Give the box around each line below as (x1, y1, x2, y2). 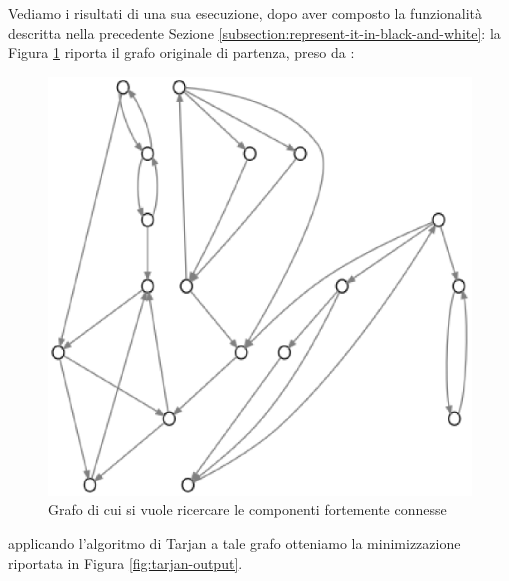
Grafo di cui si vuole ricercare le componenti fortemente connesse (48, 499, 447, 520)
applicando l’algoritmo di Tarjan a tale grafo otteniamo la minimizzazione (8, 532, 461, 553)
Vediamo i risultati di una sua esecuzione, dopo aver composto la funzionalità (8, 3, 483, 23)
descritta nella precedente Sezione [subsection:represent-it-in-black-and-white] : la (8, 22, 501, 43)
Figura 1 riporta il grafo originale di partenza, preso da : (8, 42, 355, 63)
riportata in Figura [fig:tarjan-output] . (8, 552, 243, 573)
